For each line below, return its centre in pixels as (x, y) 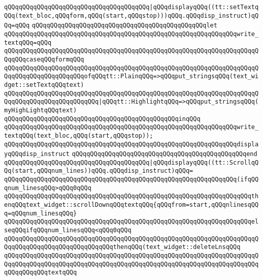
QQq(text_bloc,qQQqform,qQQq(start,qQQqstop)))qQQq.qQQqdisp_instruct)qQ (131, 15)
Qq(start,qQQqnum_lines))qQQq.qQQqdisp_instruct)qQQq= (99, 171)
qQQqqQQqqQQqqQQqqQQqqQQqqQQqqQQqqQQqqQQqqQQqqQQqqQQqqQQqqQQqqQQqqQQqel (131, 222)
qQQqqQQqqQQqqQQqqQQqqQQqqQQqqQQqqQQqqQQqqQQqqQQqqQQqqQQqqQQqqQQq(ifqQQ (131, 180)
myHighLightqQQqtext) (41, 110)
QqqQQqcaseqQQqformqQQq (44, 59)
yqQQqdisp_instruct (37, 154)
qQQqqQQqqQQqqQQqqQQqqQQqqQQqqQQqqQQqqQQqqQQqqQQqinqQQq (102, 119)
